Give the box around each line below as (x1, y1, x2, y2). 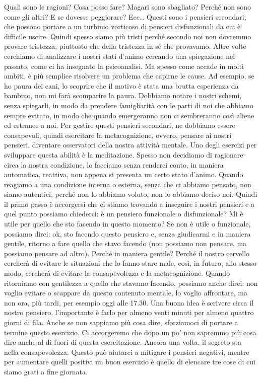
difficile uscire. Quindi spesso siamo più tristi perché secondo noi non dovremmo (4, 31, 251, 41)
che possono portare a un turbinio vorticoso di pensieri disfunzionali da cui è (4, 21, 241, 32)
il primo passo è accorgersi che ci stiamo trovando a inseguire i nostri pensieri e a (4, 198, 254, 209)
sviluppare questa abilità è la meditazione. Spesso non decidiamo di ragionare (4, 149, 243, 160)
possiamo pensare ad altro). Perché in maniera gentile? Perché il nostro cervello (4, 248, 250, 258)
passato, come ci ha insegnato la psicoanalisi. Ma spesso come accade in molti (4, 60, 244, 71)
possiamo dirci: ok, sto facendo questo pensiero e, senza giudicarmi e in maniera (4, 228, 251, 239)
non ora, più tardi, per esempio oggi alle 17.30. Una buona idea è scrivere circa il (4, 297, 254, 308)
